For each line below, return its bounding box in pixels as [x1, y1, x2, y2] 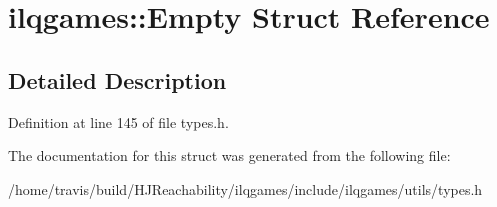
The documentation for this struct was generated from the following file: [8, 145, 451, 166]
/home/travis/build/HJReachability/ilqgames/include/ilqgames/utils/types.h [8, 178, 483, 199]
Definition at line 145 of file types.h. [8, 111, 229, 132]
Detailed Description [8, 64, 227, 95]
